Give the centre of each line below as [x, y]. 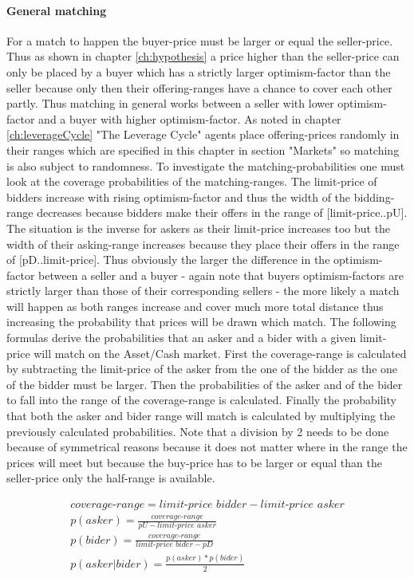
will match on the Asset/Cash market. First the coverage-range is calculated [220, 353]
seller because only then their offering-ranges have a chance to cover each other [199, 87]
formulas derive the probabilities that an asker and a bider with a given [181, 338]
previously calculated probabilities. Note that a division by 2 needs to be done [198, 431]
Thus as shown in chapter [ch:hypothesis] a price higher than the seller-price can [203, 56]
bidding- [374, 197]
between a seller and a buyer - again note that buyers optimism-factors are [221, 275]
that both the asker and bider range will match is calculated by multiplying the [201, 416]
